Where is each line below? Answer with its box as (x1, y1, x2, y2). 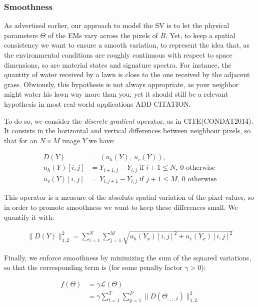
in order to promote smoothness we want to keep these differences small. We (4, 201, 238, 212)
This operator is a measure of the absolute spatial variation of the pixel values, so (4, 192, 254, 202)
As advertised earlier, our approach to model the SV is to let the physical (4, 20, 229, 31)
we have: (88, 135, 115, 145)
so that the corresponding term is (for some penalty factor (4, 262, 182, 272)
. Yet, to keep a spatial (165, 30, 235, 40)
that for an (4, 135, 37, 145)
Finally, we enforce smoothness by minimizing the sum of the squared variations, (4, 252, 251, 262)
